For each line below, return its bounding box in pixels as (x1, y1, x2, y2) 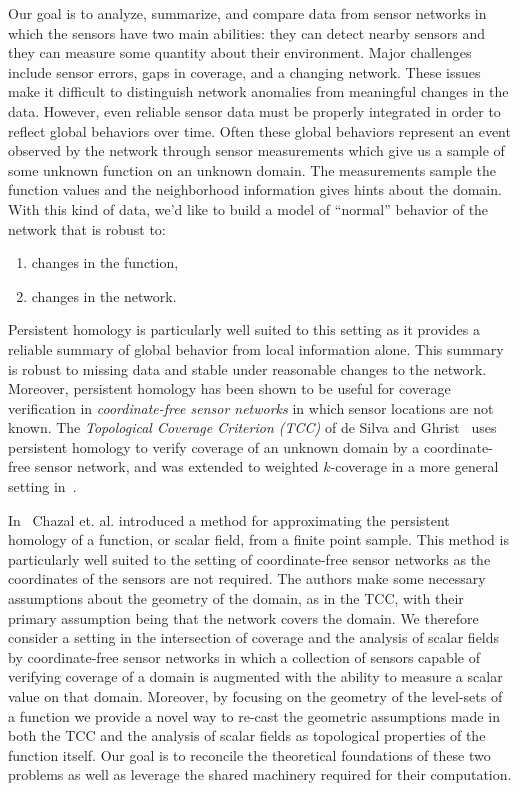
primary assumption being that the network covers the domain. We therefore (8, 607, 479, 628)
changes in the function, (31, 252, 179, 273)
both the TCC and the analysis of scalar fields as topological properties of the (8, 725, 486, 746)
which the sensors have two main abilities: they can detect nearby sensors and (8, 22, 485, 43)
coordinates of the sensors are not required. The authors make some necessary (8, 568, 486, 589)
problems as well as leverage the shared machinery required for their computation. (8, 764, 512, 785)
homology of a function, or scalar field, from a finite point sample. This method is (8, 529, 509, 550)
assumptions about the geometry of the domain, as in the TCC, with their (8, 588, 464, 609)
